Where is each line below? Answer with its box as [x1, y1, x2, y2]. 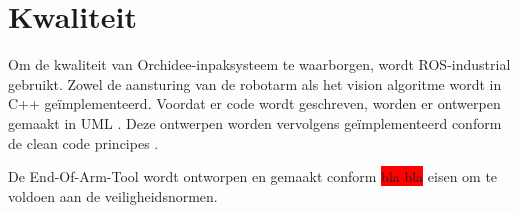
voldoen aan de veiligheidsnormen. [8, 185, 218, 206]
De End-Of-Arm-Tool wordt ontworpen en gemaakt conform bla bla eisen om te [8, 166, 498, 187]
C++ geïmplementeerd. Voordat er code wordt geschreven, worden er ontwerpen [8, 93, 501, 114]
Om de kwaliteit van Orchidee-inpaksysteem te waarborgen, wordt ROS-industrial [8, 54, 511, 75]
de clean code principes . [8, 132, 159, 153]
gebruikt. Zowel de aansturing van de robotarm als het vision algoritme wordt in [8, 73, 502, 94]
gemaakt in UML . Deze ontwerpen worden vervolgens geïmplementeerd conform [8, 112, 502, 133]
